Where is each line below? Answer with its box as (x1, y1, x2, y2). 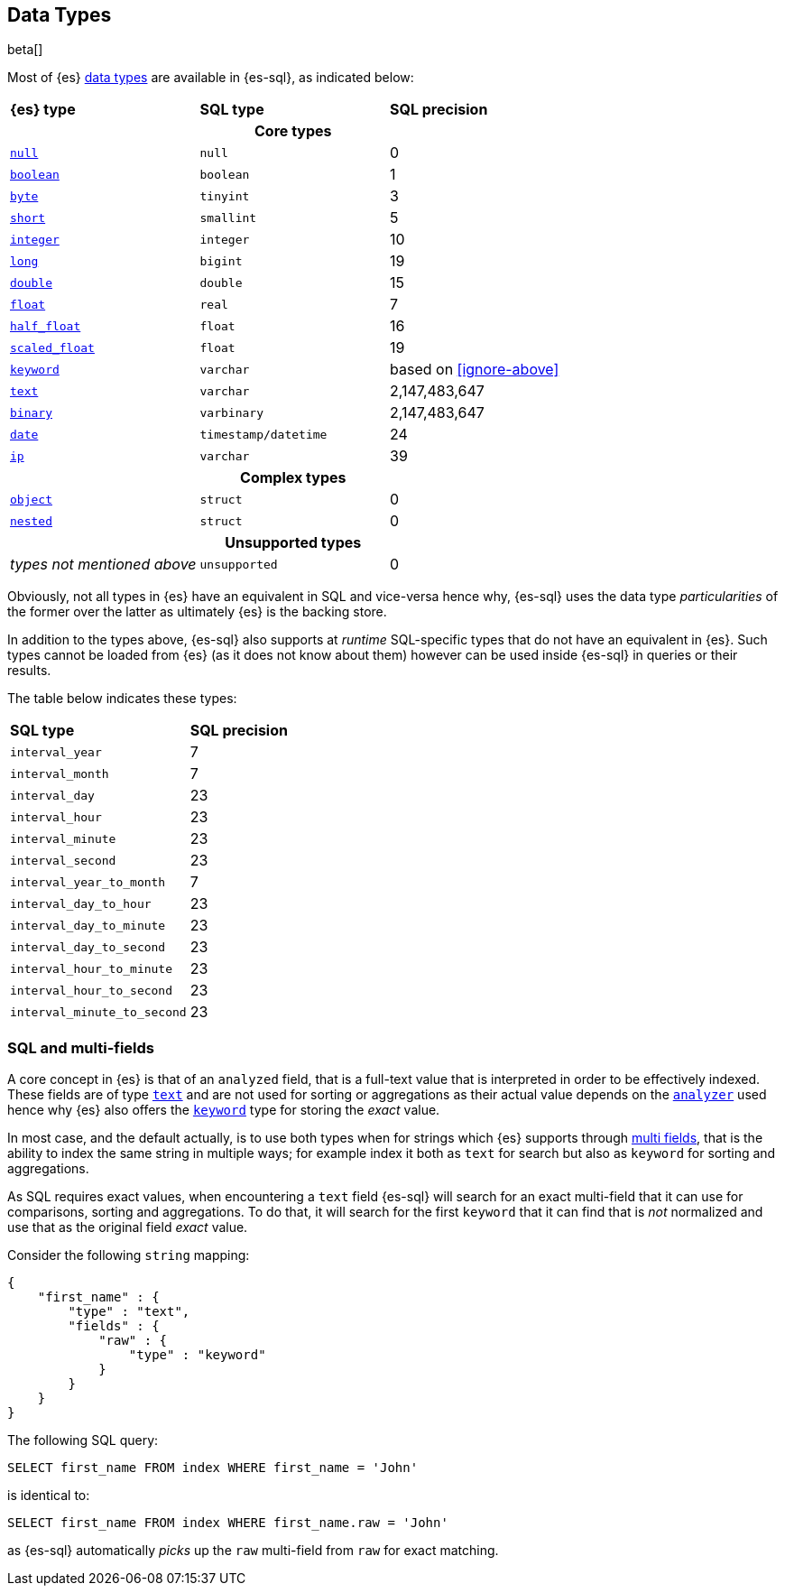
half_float (10, 319, 81, 333)
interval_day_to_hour (10, 896, 152, 911)
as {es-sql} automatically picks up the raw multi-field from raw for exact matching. (7, 1542, 499, 1559)
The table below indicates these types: (7, 690, 237, 707)
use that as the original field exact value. (7, 1219, 248, 1236)
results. (7, 662, 51, 679)
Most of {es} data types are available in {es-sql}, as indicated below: (7, 69, 414, 86)
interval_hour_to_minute (10, 961, 173, 976)
